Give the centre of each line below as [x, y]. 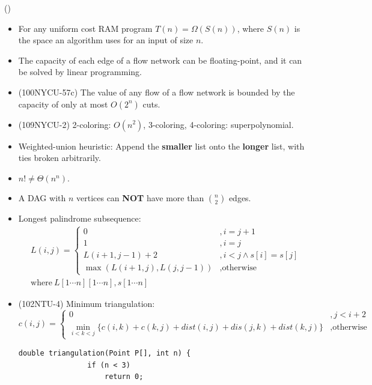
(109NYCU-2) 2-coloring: [65, 124]
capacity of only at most [63, 104]
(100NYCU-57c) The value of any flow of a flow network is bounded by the [157, 92]
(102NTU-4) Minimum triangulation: [87, 303]
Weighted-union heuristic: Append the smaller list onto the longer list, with [161, 146]
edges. [240, 198]
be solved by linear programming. [80, 72]
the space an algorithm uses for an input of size [106, 40]
